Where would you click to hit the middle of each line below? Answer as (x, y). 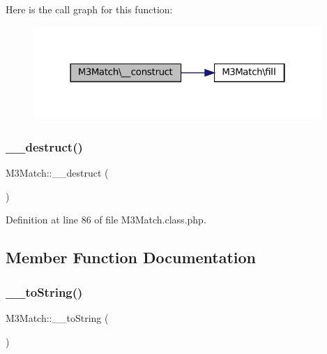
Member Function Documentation (131, 257)
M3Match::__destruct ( (57, 173)
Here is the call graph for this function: (89, 9)
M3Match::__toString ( (57, 317)
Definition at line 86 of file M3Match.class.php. (106, 220)
